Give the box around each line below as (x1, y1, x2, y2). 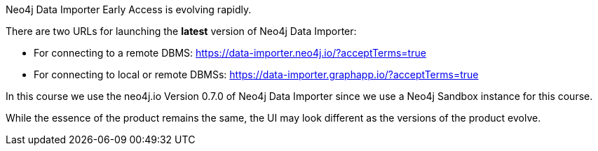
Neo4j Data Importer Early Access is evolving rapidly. (6, 3, 252, 15)
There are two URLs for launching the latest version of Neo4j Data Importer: (6, 25, 357, 37)
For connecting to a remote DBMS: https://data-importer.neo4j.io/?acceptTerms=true (34, 47, 426, 59)
